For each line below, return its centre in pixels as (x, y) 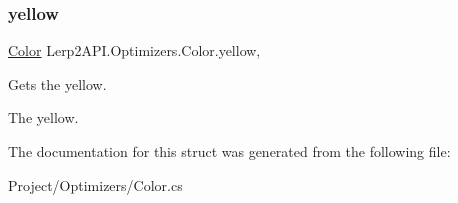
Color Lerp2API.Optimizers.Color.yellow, (134, 50)
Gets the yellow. (57, 83)
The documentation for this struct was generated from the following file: (229, 151)
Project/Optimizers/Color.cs (95, 184)
